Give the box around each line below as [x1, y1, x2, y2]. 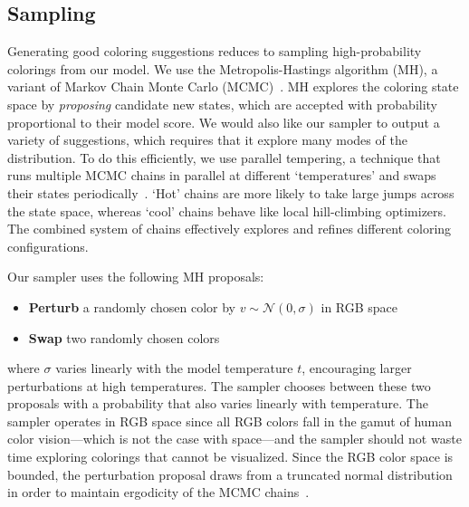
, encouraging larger [301, 359, 412, 378]
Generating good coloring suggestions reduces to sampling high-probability [7, 42, 422, 61]
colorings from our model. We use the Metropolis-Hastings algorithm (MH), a [7, 59, 438, 78]
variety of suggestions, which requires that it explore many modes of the [7, 130, 407, 149]
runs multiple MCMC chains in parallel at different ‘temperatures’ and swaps [7, 166, 436, 185]
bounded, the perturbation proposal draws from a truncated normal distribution [7, 464, 453, 483]
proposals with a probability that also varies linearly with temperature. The [7, 394, 428, 413]
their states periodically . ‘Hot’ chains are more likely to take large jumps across [7, 183, 455, 202]
